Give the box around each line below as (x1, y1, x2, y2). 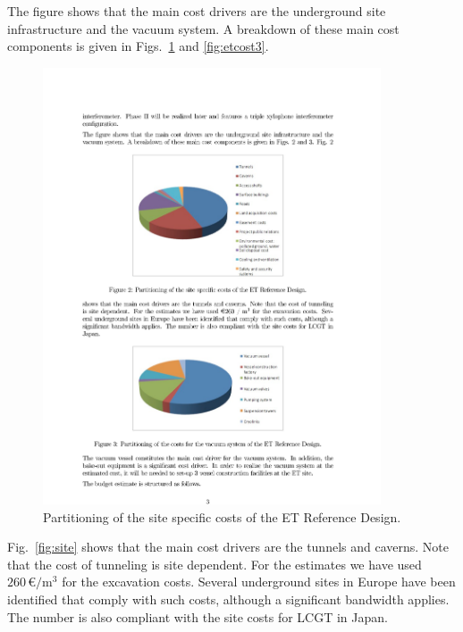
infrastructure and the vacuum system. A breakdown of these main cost (7, 19, 400, 37)
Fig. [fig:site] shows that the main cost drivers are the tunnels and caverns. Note (7, 537, 449, 556)
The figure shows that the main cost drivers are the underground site (7, 2, 386, 20)
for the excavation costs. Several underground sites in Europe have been (62, 572, 456, 591)
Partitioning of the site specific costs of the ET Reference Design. (43, 507, 401, 526)
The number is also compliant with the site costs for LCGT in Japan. (7, 607, 388, 626)
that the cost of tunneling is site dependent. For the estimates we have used (7, 554, 422, 573)
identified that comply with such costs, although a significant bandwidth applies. (7, 590, 450, 608)
